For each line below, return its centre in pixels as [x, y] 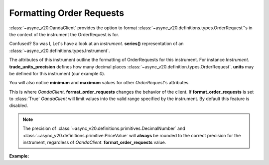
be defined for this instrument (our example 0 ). [57, 73]
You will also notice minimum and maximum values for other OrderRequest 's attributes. [100, 83]
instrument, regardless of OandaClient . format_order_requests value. [94, 142]
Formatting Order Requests [67, 13]
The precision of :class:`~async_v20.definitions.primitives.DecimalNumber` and [104, 128]
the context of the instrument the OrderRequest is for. [64, 34]
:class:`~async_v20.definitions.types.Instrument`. [60, 51]
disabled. [19, 106]
